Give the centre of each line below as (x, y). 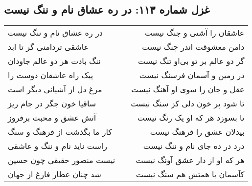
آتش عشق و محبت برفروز (52, 118)
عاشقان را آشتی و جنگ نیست (195, 33)
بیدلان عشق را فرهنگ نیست (197, 132)
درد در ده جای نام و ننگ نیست (194, 146)
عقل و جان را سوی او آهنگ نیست (188, 89)
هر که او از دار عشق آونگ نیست (190, 160)
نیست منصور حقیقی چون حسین (62, 160)
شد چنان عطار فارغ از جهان (55, 174)
